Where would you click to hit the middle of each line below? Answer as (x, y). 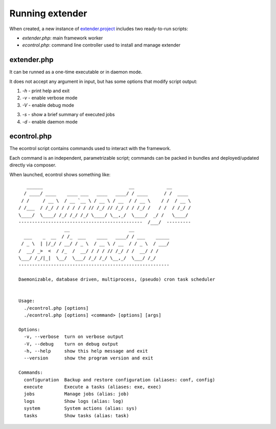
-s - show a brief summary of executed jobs (68, 115)
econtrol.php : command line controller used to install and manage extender (101, 45)
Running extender (48, 13)
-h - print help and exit (46, 91)
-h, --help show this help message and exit (86, 351)
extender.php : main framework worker (63, 38)
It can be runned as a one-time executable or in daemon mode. (76, 72)
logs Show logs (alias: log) (74, 401)
